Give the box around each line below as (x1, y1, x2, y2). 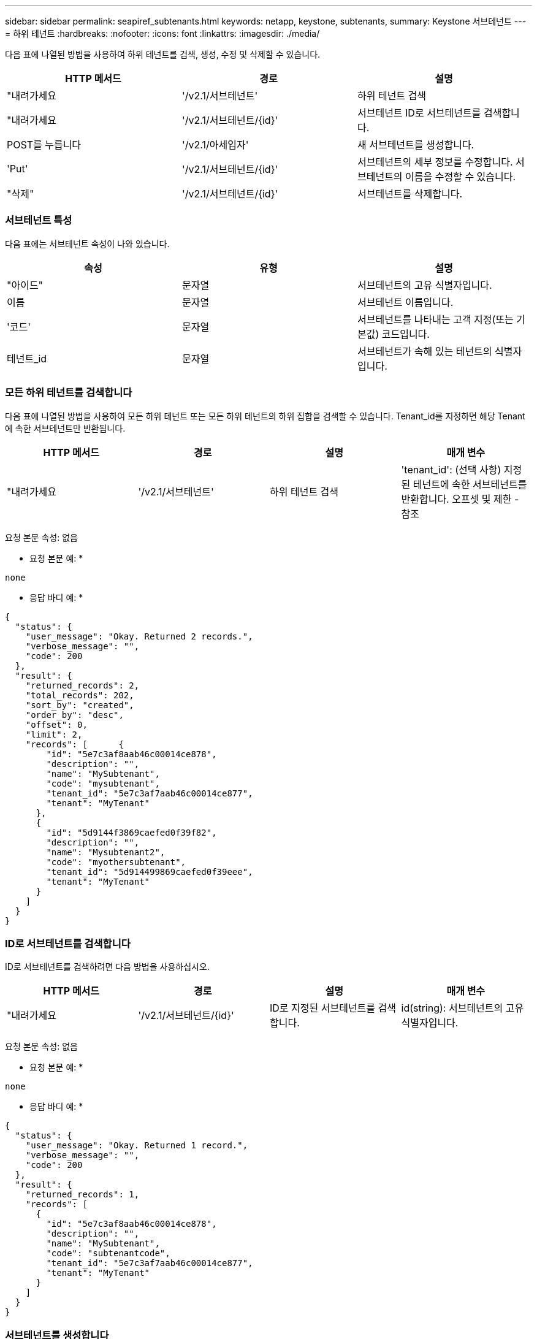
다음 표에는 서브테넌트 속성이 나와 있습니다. (5, 238, 170, 249)
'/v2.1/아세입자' (181, 139, 249, 151)
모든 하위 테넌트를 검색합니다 (5, 386, 132, 399)
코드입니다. (381, 327, 430, 340)
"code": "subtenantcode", (46, 1248, 170, 1259)
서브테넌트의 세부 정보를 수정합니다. (357, 156, 513, 168)
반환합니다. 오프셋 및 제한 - (401, 492, 519, 505)
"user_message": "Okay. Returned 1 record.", (25, 1140, 248, 1151)
